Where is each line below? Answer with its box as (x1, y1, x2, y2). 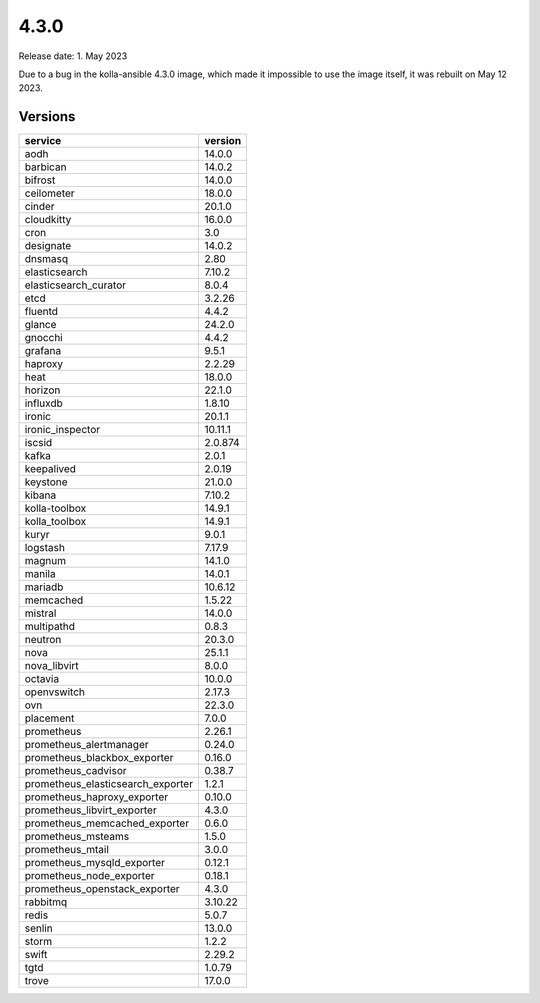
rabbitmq (24, 895, 68, 909)
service (24, 134, 62, 148)
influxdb (24, 396, 64, 410)
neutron (24, 633, 62, 647)
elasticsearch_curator (24, 278, 127, 292)
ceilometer (24, 186, 75, 200)
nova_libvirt (24, 659, 79, 673)
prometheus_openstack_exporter (24, 882, 180, 896)
